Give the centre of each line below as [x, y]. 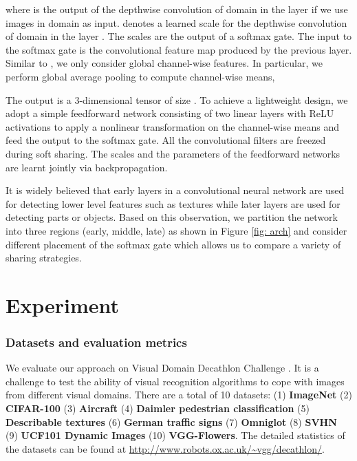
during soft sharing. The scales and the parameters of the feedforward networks [173, 153]
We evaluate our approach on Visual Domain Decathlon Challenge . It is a [162, 368]
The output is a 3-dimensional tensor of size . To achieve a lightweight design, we [177, 99]
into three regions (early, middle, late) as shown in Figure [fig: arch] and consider [176, 230]
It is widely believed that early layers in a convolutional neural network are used [175, 190]
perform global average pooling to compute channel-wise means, [140, 76]
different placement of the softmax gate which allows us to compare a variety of [173, 244]
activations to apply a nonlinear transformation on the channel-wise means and [173, 126]
